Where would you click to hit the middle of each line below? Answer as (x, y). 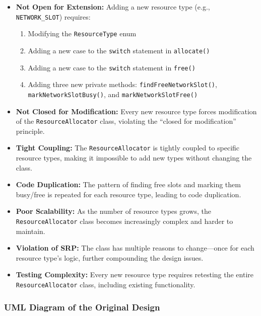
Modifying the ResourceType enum (82, 33)
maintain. (30, 231)
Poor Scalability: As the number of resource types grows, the (113, 211)
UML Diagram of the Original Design (82, 307)
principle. (30, 131)
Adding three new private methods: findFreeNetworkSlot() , (122, 84)
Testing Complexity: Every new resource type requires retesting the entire (135, 274)
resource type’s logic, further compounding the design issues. (110, 257)
